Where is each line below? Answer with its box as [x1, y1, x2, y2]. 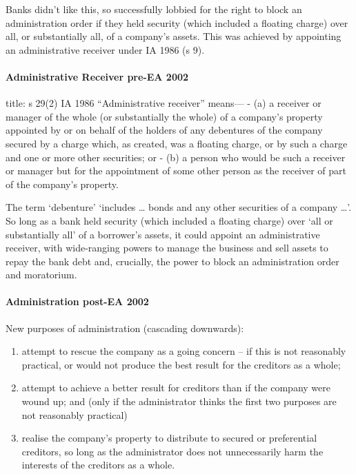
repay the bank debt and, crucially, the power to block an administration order [6, 254, 339, 268]
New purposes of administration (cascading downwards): [6, 320, 244, 335]
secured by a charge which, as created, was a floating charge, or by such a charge [6, 136, 348, 150]
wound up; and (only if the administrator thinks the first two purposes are [21, 394, 337, 409]
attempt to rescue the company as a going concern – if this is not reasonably [21, 344, 346, 358]
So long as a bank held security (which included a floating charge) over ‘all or [6, 213, 333, 227]
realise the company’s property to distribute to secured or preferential [21, 431, 317, 445]
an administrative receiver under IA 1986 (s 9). [6, 42, 205, 56]
